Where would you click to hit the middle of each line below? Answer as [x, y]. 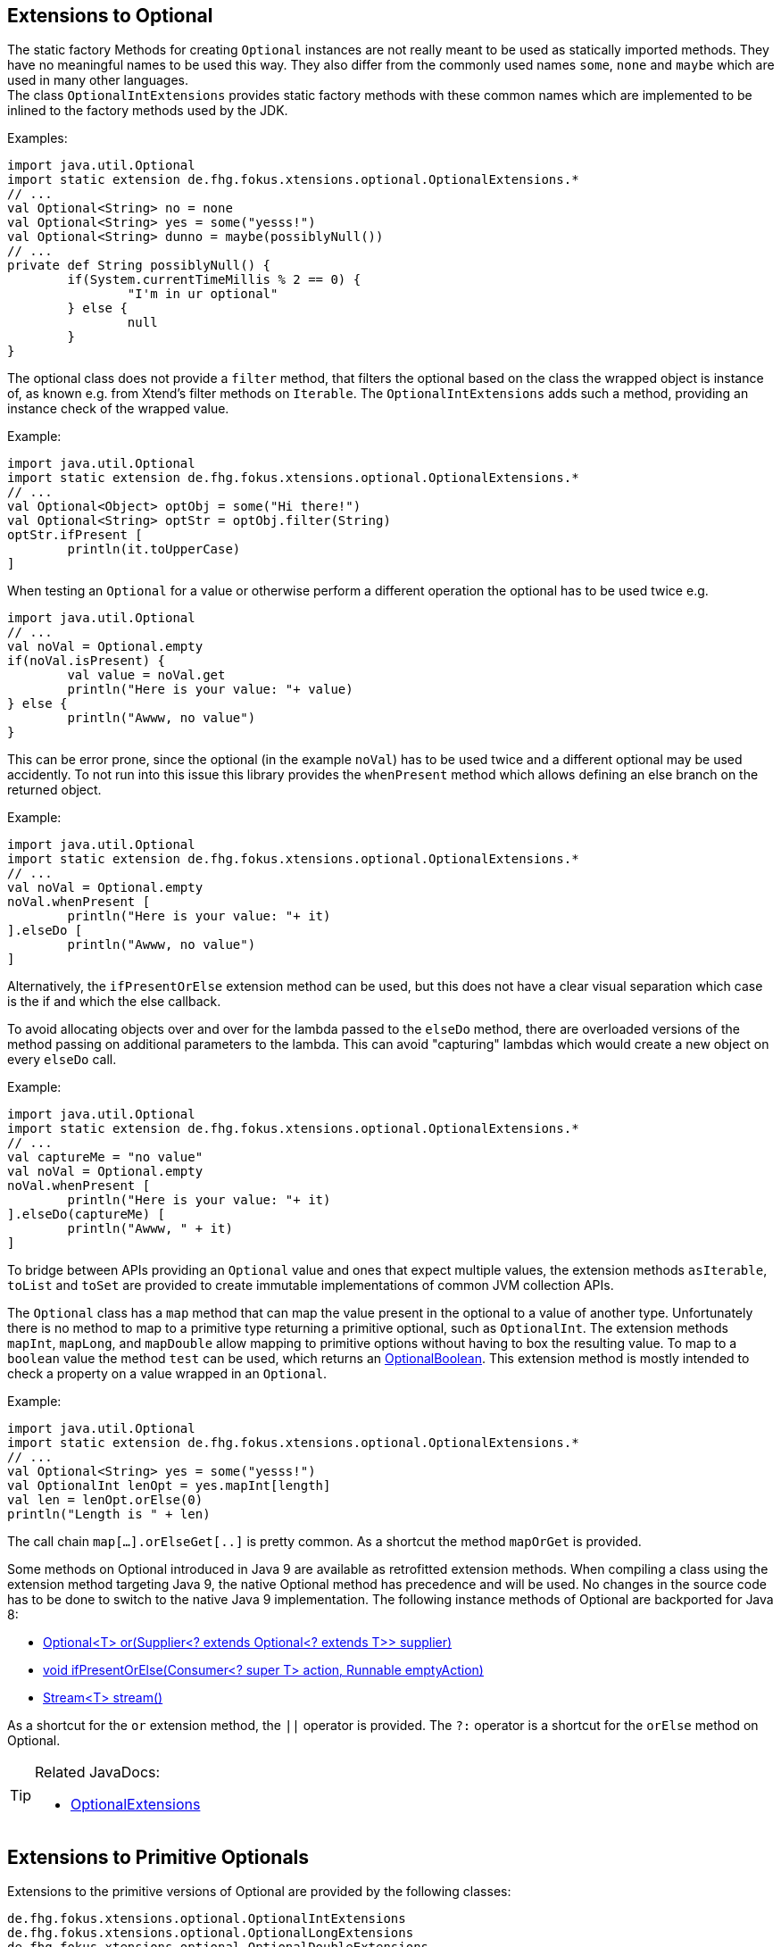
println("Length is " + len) [109, 1514]
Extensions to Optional [110, 16]
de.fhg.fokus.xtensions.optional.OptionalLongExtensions [211, 1933]
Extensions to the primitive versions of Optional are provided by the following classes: [259, 1892]
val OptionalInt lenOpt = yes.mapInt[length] [169, 1486]
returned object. [54, 790]
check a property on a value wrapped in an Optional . [167, 1374]
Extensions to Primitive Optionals [158, 1857]
